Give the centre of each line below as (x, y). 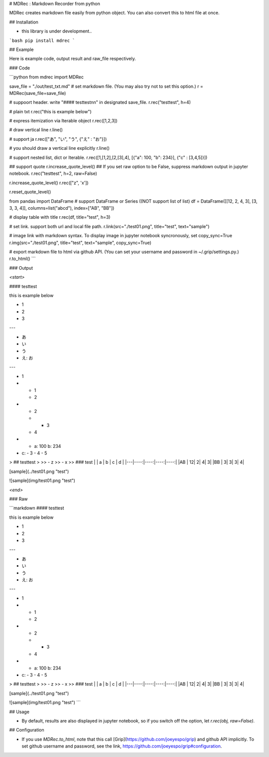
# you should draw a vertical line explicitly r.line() (59, 148)
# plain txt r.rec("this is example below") (50, 111)
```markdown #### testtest (37, 508)
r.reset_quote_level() (30, 192)
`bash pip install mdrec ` (42, 40)
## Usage (19, 712)
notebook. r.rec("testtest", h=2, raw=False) (53, 174)
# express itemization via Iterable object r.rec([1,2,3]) (64, 121)
